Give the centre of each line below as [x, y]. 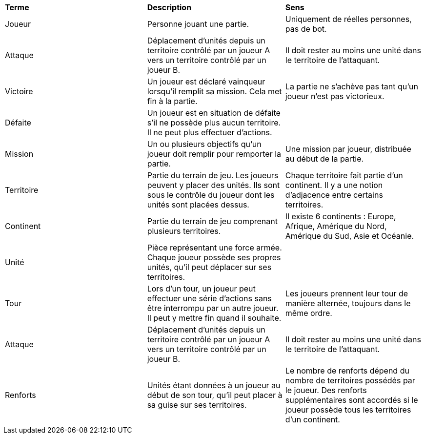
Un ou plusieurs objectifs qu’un [204, 144]
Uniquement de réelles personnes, [348, 19]
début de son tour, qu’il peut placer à [215, 395]
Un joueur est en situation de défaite [214, 113]
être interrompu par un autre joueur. [213, 308]
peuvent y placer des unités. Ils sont [213, 185]
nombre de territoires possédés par [350, 380]
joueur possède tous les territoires [348, 410]
